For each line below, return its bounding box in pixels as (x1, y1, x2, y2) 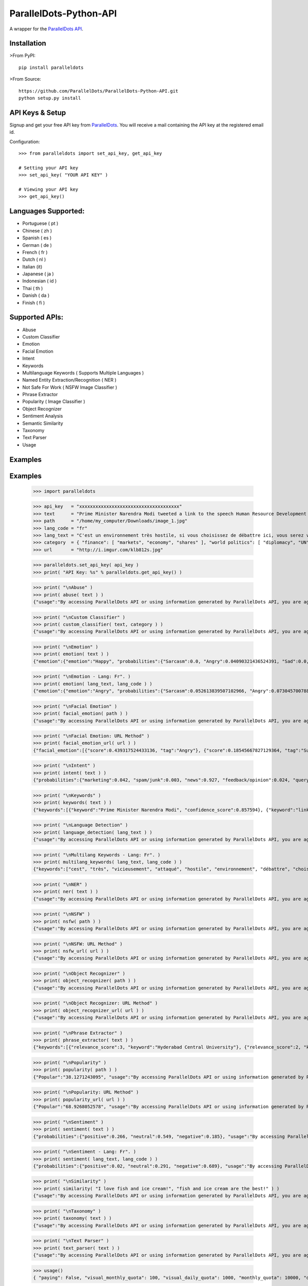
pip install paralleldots (18, 64, 84, 70)
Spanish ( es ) (22, 235, 52, 241)
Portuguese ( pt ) (22, 220, 59, 226)
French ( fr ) (22, 249, 48, 255)
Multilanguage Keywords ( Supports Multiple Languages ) (22, 369, 144, 376)
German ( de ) (22, 242, 52, 248)
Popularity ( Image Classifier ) (22, 399, 86, 405)
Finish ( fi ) (22, 299, 45, 306)
